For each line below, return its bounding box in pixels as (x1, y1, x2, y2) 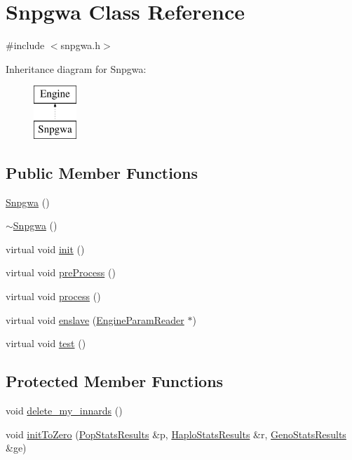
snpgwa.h (60, 38, 101, 53)
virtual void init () (6, 241, 85, 256)
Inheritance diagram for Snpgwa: (6, 61, 147, 76)
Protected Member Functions (6, 370, 224, 392)
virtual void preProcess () (6, 265, 116, 280)
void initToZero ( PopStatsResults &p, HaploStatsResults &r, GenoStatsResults (6, 426, 346, 441)
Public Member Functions (6, 161, 198, 183)
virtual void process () (6, 289, 101, 304)
